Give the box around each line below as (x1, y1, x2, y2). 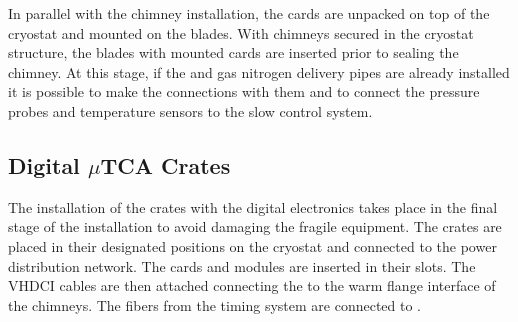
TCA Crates (100, 149, 231, 180)
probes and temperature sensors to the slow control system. (8, 100, 373, 121)
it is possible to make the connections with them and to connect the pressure (8, 81, 480, 102)
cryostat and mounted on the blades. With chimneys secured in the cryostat (8, 22, 474, 43)
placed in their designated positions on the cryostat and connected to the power (8, 235, 497, 256)
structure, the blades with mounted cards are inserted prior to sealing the (8, 42, 459, 63)
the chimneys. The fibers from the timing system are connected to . (8, 294, 421, 315)
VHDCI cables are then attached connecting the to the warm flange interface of (8, 275, 496, 296)
